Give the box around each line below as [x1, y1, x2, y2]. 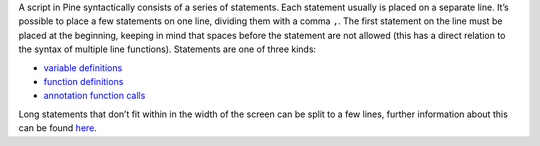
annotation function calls [43, 90, 146, 102]
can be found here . [18, 122, 97, 134]
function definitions [43, 75, 124, 87]
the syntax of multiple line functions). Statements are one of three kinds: [18, 43, 317, 55]
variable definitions [43, 61, 123, 74]
